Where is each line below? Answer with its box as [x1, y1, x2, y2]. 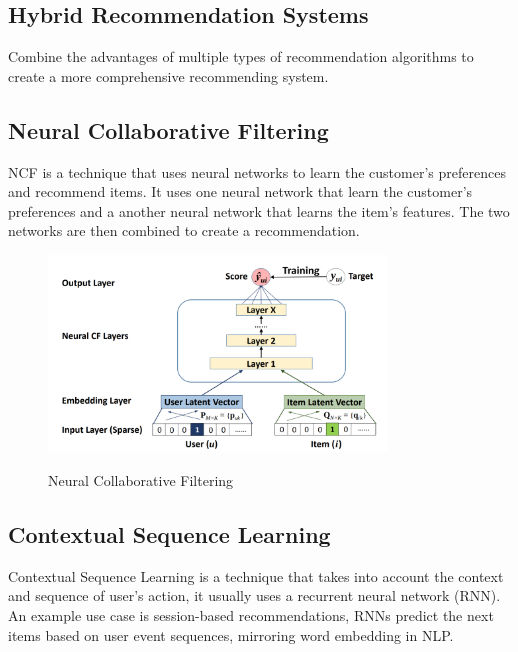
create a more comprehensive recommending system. [8, 65, 329, 86]
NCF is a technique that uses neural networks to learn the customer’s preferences [8, 161, 506, 182]
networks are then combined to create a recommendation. [8, 220, 360, 241]
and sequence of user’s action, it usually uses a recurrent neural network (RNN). [8, 585, 501, 606]
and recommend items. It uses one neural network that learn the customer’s [8, 181, 473, 202]
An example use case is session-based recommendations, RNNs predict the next [8, 604, 494, 625]
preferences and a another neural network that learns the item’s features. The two [8, 200, 510, 221]
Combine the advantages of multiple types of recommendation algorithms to [8, 46, 474, 67]
